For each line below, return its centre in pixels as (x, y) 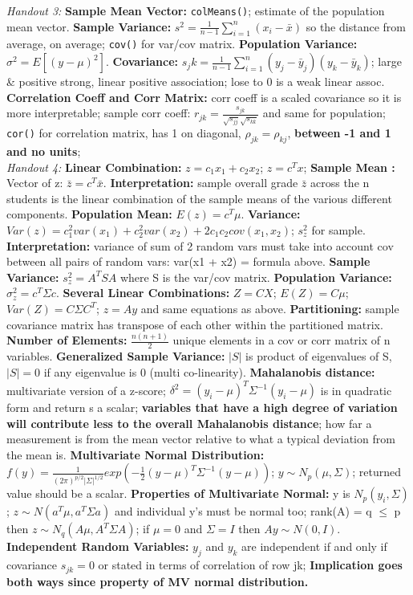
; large (386, 61)
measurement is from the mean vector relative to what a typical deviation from (201, 439)
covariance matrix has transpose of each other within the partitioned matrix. (195, 324)
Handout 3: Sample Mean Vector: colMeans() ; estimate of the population (196, 10)
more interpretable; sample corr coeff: (99, 113)
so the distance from (356, 26)
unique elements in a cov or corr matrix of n (281, 340)
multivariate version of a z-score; (86, 389)
